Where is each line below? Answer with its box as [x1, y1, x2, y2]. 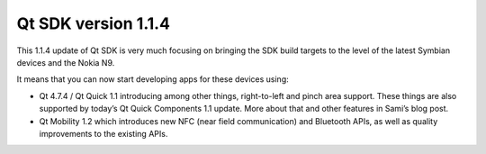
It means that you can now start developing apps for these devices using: [16, 74, 289, 85]
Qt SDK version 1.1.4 [16, 14, 171, 33]
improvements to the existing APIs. [39, 128, 168, 139]
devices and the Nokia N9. [16, 57, 115, 68]
